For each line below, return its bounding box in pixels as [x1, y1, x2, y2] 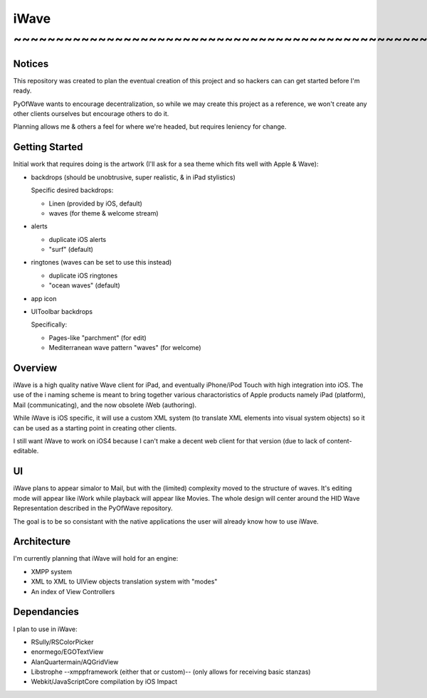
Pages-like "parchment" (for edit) [48, 333, 147, 342]
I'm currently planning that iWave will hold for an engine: [13, 554, 179, 563]
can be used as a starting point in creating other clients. [13, 423, 177, 432]
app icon [31, 294, 57, 302]
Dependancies [13, 606, 80, 618]
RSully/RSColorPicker [31, 638, 94, 646]
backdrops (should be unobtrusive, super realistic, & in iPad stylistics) [31, 173, 236, 181]
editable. [13, 447, 39, 455]
